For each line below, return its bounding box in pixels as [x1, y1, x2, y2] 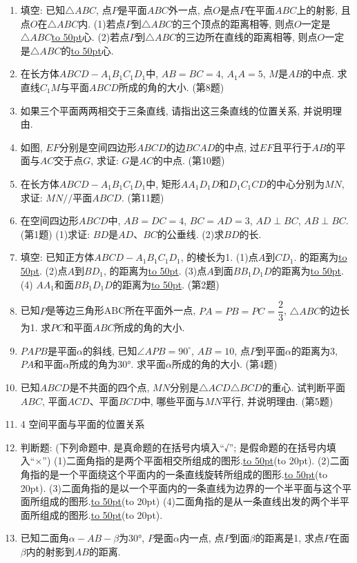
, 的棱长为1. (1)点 [180, 250, 258, 264]
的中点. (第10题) [153, 153, 225, 168]
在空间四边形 [20, 213, 79, 228]
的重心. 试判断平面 [262, 379, 345, 394]
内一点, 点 [179, 531, 224, 545]
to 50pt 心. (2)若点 [51, 30, 130, 44]
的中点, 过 [215, 139, 260, 154]
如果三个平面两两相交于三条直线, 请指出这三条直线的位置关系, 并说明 [20, 103, 332, 117]
